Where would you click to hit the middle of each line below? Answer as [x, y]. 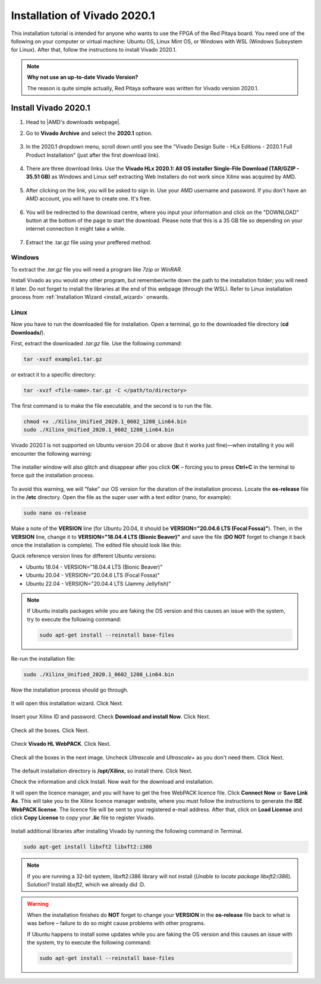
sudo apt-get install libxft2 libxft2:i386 [88, 847]
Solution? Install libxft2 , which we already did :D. [86, 885]
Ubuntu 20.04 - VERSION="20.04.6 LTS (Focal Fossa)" [93, 575]
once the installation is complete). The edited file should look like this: [96, 545]
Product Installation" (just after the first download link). [93, 155]
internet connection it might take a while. [76, 229]
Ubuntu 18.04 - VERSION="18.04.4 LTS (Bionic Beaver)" [94, 567]
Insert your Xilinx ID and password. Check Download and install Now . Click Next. [111, 717]
